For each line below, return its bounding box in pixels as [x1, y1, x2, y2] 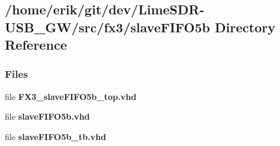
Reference [5, 35, 67, 54]
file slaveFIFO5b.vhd [5, 110, 90, 123]
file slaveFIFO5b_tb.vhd [5, 130, 106, 142]
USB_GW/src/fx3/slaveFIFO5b [5, 17, 210, 36]
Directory [215, 17, 276, 36]
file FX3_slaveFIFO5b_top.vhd [5, 90, 137, 102]
